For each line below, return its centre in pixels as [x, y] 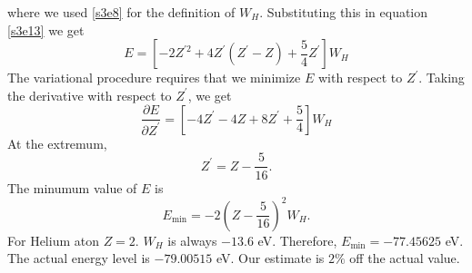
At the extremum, [57, 143]
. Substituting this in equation [344, 12]
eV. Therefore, [297, 240]
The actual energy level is [79, 258]
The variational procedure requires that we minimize [154, 78]
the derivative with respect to [90, 95]
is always [192, 240]
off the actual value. [405, 258]
